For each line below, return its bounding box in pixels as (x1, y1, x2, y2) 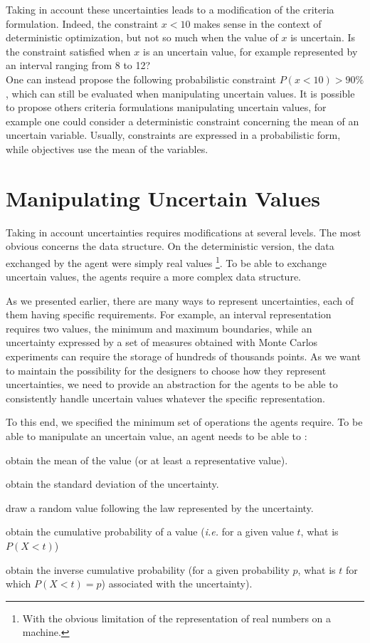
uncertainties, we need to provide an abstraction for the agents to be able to (6, 377, 338, 392)
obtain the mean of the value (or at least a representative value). (6, 452, 288, 467)
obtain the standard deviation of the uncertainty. (6, 476, 219, 491)
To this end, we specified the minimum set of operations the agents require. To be (6, 414, 363, 429)
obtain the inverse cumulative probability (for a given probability (6, 562, 290, 577)
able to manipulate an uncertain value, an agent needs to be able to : (6, 429, 307, 444)
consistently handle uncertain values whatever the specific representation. (6, 390, 325, 405)
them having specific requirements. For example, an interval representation (6, 307, 332, 322)
